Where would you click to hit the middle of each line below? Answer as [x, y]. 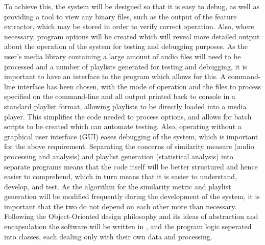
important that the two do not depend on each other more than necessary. [121, 206]
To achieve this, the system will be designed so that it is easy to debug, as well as [132, 6]
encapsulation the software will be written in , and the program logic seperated [128, 226]
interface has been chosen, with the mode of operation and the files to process [139, 86]
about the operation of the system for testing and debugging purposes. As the [126, 46]
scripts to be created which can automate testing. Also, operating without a [123, 126]
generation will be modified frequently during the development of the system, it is [132, 196]
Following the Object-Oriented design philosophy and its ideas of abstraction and [131, 216]
